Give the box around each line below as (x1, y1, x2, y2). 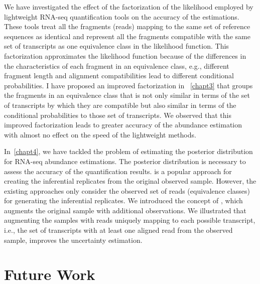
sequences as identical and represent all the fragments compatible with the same (4, 31, 250, 41)
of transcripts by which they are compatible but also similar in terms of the (4, 99, 236, 110)
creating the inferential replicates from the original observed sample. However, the (4, 176, 256, 186)
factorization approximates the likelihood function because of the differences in (4, 50, 246, 61)
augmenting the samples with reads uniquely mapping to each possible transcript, (4, 215, 255, 225)
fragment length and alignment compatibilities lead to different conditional (4, 70, 234, 81)
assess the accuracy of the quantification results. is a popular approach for (4, 166, 232, 176)
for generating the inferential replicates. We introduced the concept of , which (4, 195, 243, 206)
